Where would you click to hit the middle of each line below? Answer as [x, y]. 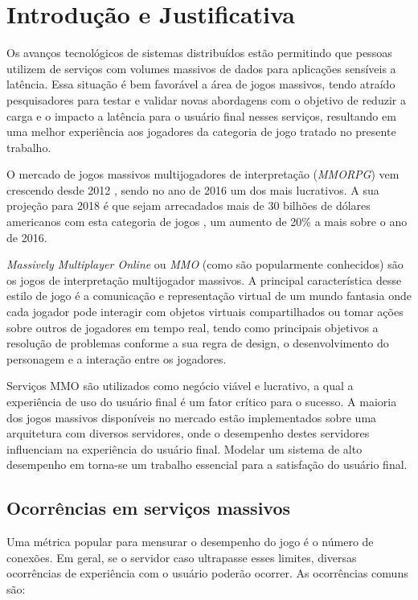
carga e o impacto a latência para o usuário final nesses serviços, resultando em [201, 115]
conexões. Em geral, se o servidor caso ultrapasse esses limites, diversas [182, 557]
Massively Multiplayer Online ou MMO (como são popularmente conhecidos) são [205, 264]
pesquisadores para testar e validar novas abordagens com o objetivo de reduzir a [206, 99]
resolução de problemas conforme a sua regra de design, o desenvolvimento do [198, 343]
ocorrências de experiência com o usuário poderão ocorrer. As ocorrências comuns [207, 573]
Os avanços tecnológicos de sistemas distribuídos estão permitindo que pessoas [199, 53]
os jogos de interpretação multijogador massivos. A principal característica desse [204, 279]
